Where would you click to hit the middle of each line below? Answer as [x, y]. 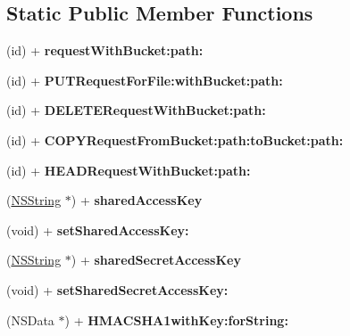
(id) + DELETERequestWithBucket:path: [136, 110]
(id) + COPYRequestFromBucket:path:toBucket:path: [175, 139]
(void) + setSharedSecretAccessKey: [117, 289]
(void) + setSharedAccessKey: [98, 229]
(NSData [30, 320]
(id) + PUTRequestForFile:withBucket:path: [145, 80]
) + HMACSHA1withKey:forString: [176, 320]
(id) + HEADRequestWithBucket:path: [129, 170]
